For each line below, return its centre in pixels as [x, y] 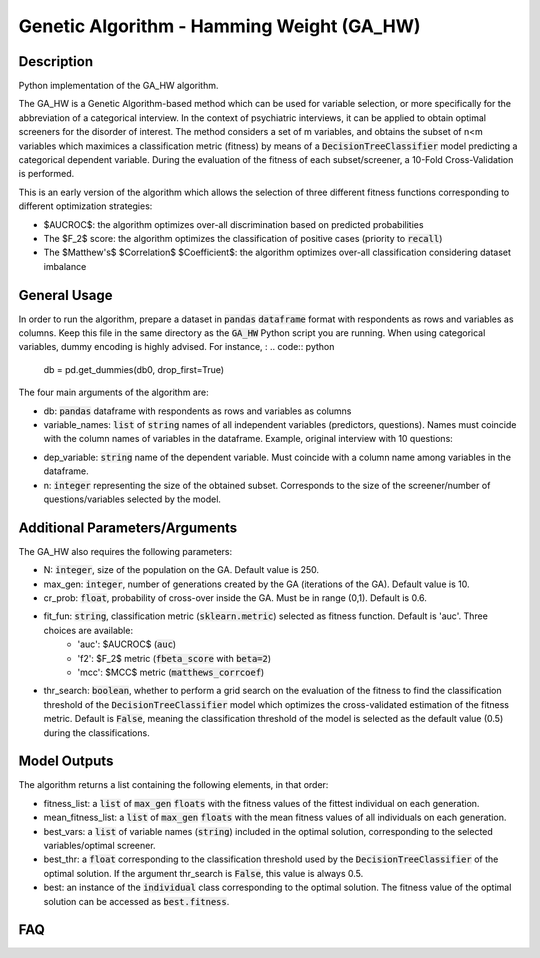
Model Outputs [66, 761]
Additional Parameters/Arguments [128, 527]
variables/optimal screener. [99, 846]
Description [56, 61]
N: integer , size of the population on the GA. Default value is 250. [181, 570]
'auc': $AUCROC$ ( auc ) [127, 644]
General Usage [66, 295]
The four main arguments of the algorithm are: [113, 392]
